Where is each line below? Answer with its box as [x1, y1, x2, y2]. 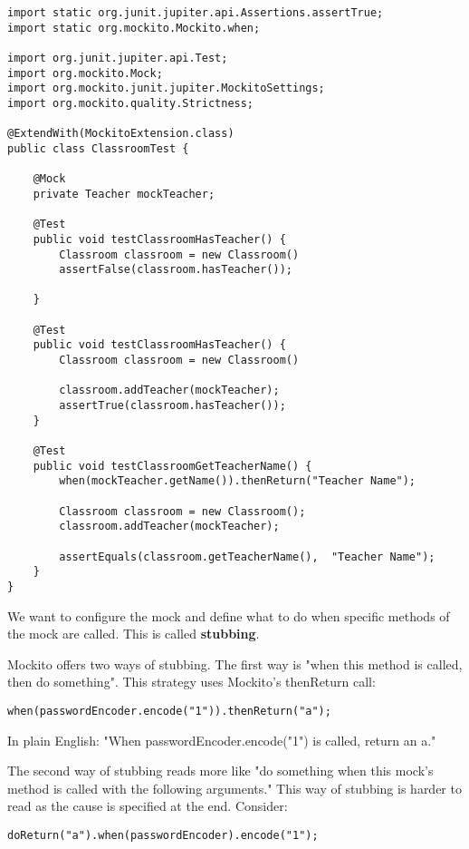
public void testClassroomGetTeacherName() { [33, 459, 312, 473]
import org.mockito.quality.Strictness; [7, 96, 254, 110]
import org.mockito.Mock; [7, 66, 163, 80]
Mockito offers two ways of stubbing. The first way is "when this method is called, [7, 654, 463, 673]
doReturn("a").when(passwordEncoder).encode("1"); [7, 829, 319, 842]
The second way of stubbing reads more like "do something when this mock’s [7, 761, 434, 780]
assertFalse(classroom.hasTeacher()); [59, 263, 292, 277]
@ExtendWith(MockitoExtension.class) [7, 127, 234, 141]
